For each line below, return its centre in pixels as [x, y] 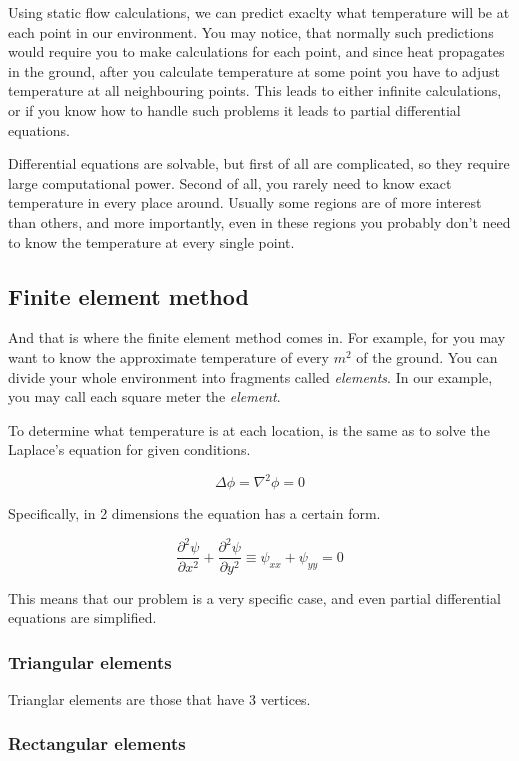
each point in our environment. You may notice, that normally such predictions [251, 31]
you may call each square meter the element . [144, 396]
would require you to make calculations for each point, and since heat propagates [256, 51]
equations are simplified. [82, 617]
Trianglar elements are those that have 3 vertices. [159, 698]
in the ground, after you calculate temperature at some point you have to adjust [254, 70]
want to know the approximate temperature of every [168, 356]
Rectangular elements [97, 743]
